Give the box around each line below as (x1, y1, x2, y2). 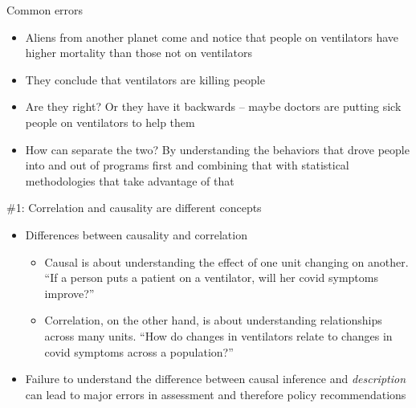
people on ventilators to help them (25, 113, 195, 130)
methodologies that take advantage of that (25, 172, 235, 189)
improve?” (44, 284, 95, 301)
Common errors (6, 2, 84, 18)
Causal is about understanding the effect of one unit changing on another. (44, 253, 409, 270)
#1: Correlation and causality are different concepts (6, 199, 262, 216)
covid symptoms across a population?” (44, 343, 234, 360)
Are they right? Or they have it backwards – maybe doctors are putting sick (25, 98, 402, 115)
